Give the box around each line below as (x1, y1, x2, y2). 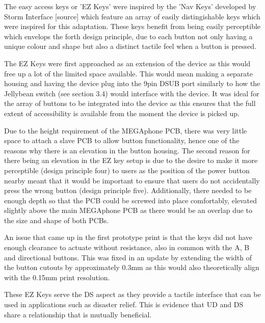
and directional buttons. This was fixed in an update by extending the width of (4, 252, 252, 262)
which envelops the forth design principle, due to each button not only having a (4, 31, 253, 41)
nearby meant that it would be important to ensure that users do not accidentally (4, 175, 260, 185)
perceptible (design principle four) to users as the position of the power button (4, 165, 250, 175)
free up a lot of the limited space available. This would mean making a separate (4, 68, 253, 78)
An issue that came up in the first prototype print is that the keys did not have (4, 232, 253, 243)
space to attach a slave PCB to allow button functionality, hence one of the (4, 135, 240, 146)
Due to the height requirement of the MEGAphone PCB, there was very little (4, 125, 247, 136)
